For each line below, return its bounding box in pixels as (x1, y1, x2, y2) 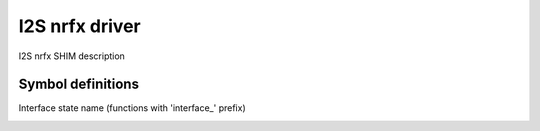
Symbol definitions (18, 76, 140, 93)
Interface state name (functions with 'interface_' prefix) (18, 102, 246, 114)
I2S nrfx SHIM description (18, 50, 125, 62)
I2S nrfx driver (18, 15, 141, 37)
